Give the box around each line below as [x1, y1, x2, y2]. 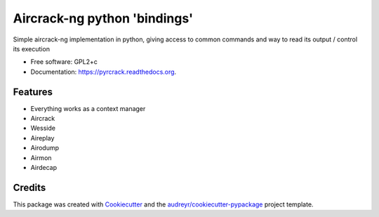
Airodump [30, 144, 60, 152]
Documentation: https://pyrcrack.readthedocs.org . [30, 67, 177, 76]
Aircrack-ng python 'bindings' [13, 11, 193, 26]
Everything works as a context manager [30, 104, 146, 112]
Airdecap [30, 163, 58, 171]
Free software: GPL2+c [30, 58, 98, 66]
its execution [13, 44, 51, 53]
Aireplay [30, 133, 55, 142]
